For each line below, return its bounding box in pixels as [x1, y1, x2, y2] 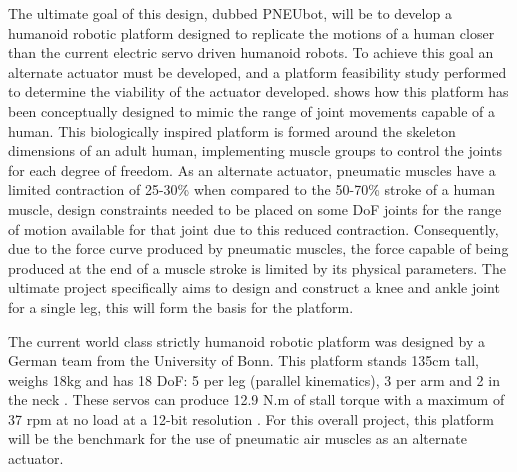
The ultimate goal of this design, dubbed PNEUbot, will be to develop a [8, 3, 452, 23]
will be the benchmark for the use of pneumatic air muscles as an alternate [8, 428, 467, 449]
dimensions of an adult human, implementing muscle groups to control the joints [8, 140, 502, 161]
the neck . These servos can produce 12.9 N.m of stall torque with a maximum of [8, 389, 505, 410]
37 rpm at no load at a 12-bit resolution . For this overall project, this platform [8, 408, 495, 429]
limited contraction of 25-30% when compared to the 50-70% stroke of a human [8, 179, 496, 200]
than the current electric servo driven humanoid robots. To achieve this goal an [8, 42, 494, 63]
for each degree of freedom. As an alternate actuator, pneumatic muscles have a [8, 159, 496, 180]
